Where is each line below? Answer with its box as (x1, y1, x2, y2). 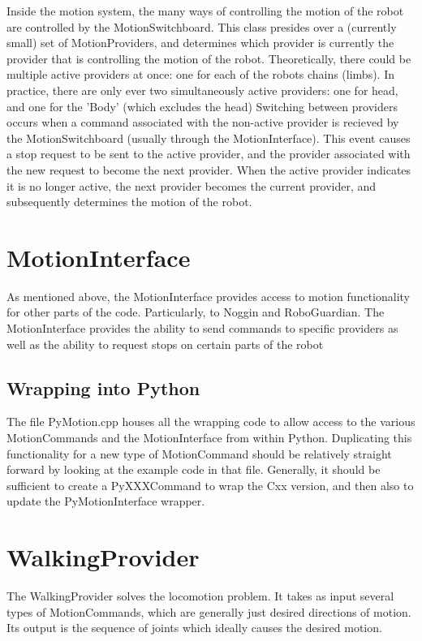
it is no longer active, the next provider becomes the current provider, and (6, 177, 377, 194)
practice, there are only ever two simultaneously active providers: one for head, (6, 81, 398, 98)
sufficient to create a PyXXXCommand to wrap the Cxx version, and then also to (6, 476, 414, 493)
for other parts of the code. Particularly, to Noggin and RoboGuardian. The (6, 303, 385, 320)
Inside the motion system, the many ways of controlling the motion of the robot (6, 2, 404, 19)
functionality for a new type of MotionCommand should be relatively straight (6, 445, 392, 462)
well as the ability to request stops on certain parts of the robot (6, 335, 324, 352)
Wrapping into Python (6, 375, 200, 400)
